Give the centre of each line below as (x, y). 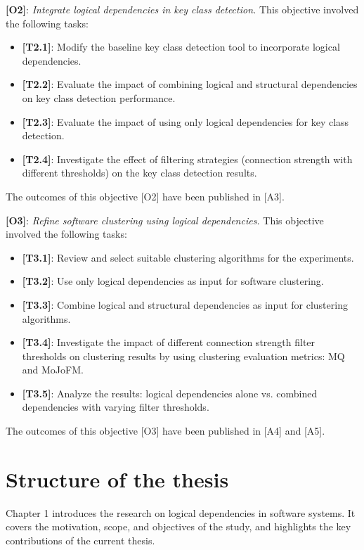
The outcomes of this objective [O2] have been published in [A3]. (145, 196)
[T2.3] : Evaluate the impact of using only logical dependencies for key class (186, 121)
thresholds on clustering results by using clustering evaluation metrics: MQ (183, 356)
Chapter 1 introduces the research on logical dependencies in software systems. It (181, 512)
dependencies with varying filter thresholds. (116, 407)
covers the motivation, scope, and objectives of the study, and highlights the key (178, 526)
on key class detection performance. (99, 97)
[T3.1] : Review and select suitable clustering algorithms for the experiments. (188, 257)
